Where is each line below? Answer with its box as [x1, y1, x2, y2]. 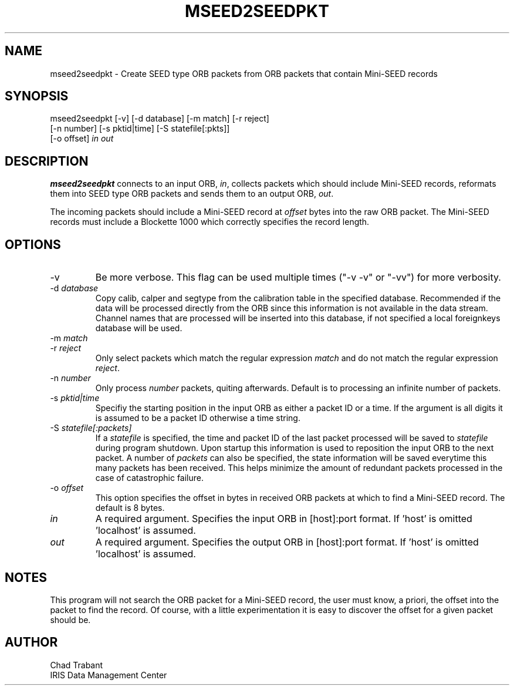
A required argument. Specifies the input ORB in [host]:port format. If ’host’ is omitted [95, 513, 472, 525]
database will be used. [95, 323, 182, 334]
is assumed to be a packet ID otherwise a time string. [95, 413, 300, 423]
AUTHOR [5, 635, 58, 650]
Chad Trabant [50, 659, 103, 670]
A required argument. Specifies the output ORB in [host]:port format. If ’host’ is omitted [95, 536, 479, 548]
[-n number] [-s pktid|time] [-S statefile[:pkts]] [50, 123, 230, 134]
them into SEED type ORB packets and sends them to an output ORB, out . [50, 189, 334, 199]
